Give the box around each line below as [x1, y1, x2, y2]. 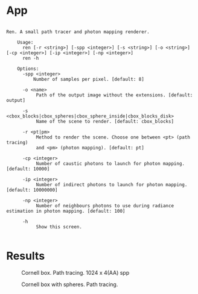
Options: [17, 66, 39, 72]
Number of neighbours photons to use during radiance [36, 202, 174, 208]
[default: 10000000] [6, 187, 59, 193]
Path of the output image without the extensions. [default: [36, 92, 193, 98]
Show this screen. [36, 224, 83, 230]
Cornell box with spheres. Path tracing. [21, 281, 118, 288]
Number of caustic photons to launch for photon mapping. [36, 160, 185, 166]
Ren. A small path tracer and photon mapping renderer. [6, 28, 150, 35]
